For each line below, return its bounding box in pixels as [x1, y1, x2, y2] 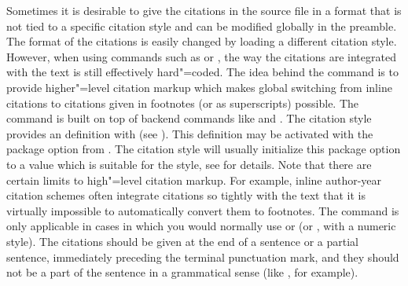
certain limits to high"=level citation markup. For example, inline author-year [6, 171, 382, 188]
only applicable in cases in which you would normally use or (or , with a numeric [6, 218, 396, 234]
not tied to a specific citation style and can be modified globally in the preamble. [6, 17, 397, 34]
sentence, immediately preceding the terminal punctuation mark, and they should [6, 248, 399, 265]
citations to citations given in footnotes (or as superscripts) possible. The [6, 94, 359, 111]
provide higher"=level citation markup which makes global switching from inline [6, 79, 392, 95]
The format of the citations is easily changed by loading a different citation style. [6, 33, 397, 49]
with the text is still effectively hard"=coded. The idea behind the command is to [6, 64, 399, 80]
